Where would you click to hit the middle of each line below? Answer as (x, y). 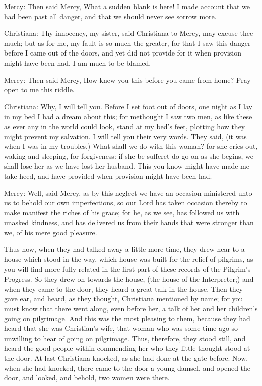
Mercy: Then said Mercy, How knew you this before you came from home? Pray (127, 79)
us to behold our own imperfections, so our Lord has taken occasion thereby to (126, 203)
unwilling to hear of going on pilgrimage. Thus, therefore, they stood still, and (125, 338)
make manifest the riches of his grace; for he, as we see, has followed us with (122, 212)
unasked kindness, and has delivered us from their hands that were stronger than (129, 222)
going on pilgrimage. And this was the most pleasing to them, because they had (127, 318)
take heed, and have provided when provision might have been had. (108, 175)
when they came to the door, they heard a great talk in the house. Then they (124, 288)
